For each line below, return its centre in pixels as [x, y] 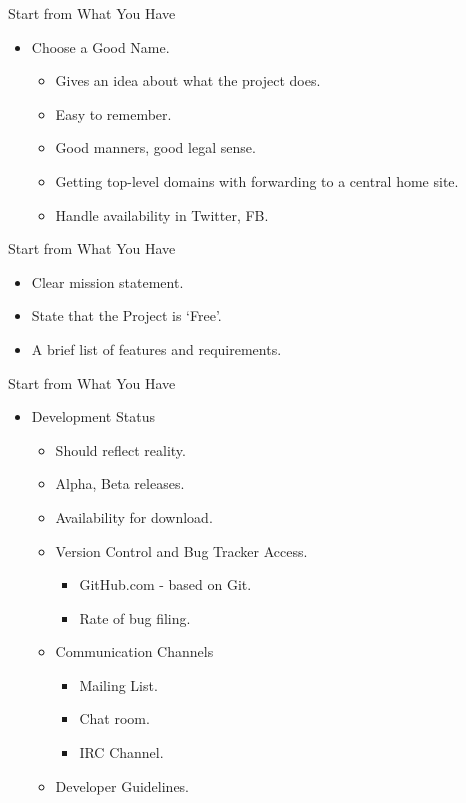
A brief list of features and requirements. [156, 348]
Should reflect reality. [120, 449]
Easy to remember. [113, 113]
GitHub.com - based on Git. [165, 584]
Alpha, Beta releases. [120, 483]
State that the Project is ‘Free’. [126, 315]
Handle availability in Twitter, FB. [162, 214]
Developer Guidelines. [122, 785]
